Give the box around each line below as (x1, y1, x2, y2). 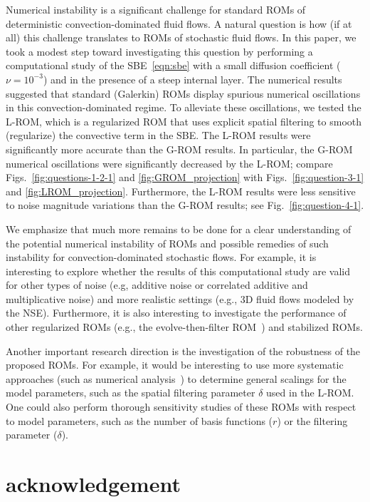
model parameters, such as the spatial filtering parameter (6, 385, 255, 400)
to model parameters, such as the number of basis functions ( (6, 413, 273, 428)
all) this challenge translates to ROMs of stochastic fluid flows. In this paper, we (6, 30, 356, 45)
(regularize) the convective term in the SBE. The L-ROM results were (6, 128, 311, 143)
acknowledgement (6, 469, 181, 498)
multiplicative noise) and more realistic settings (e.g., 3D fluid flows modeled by (6, 291, 354, 306)
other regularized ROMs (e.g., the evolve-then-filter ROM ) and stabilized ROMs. (6, 319, 363, 334)
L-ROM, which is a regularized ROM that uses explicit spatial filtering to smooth (6, 113, 362, 128)
